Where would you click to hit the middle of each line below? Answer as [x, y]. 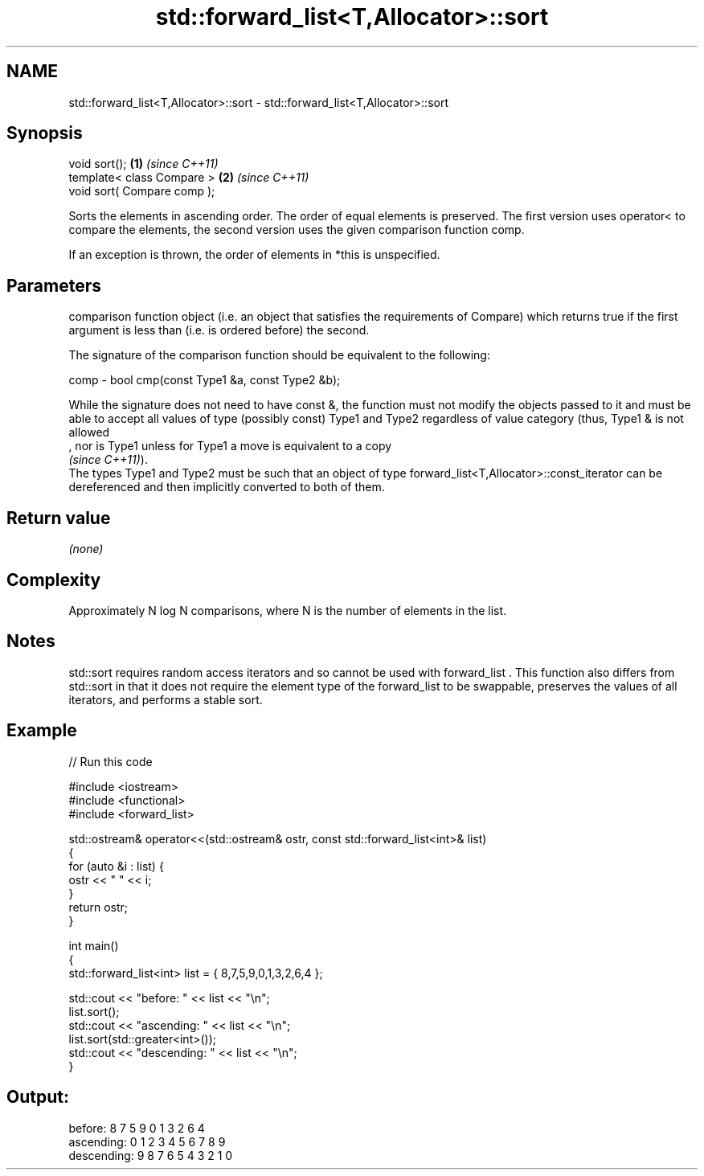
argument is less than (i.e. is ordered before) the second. [219, 330]
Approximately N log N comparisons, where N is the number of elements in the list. [288, 610]
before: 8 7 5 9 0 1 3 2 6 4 [137, 1128]
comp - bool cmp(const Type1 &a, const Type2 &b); [205, 380]
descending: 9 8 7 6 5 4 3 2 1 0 [151, 1155]
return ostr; [98, 907]
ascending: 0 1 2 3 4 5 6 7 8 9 [147, 1141]
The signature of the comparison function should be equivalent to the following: [279, 355]
